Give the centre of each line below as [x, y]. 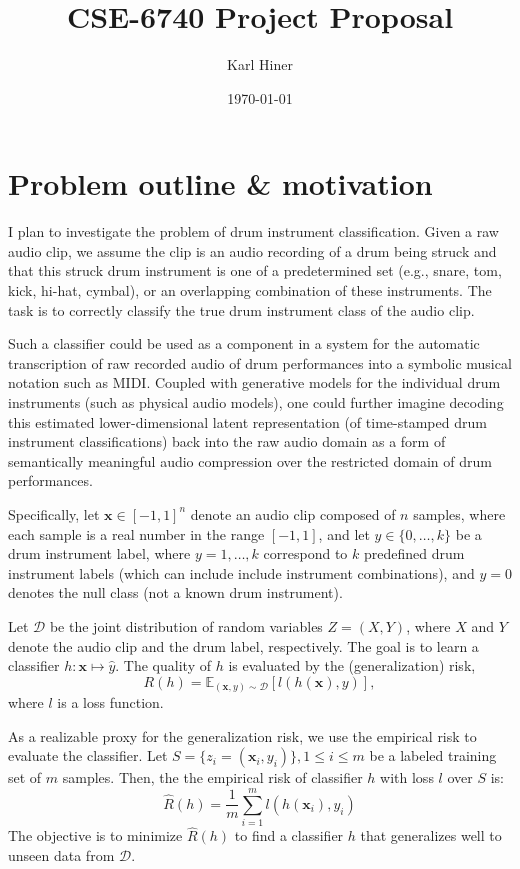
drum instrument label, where [99, 553]
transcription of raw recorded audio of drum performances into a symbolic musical [260, 362]
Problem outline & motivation [220, 183]
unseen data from [61, 854]
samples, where [459, 513]
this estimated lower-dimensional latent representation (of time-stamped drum [247, 421]
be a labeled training [433, 755]
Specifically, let [54, 513]
